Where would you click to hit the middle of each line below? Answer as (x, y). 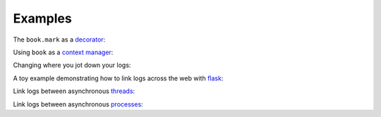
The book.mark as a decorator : (59, 39)
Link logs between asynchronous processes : (78, 104)
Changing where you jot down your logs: (72, 65)
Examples (42, 18)
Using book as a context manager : (63, 52)
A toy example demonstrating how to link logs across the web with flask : (118, 78)
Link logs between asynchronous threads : (74, 91)
